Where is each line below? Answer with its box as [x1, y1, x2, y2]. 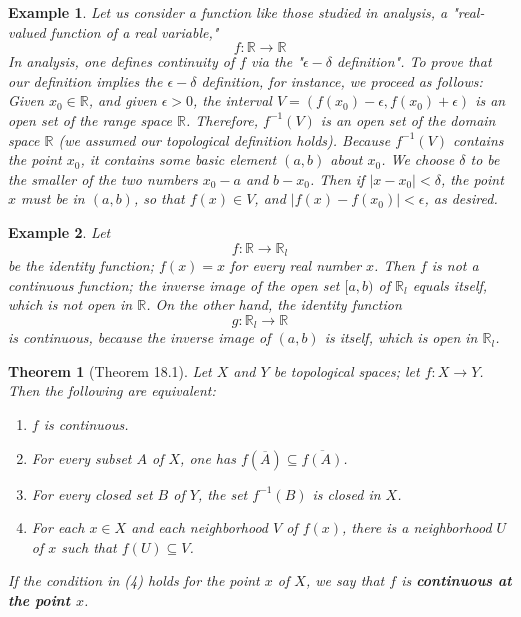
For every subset [31, 447, 132, 468]
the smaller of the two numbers [8, 168, 198, 189]
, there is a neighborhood [342, 517, 492, 538]
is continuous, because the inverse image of [8, 327, 271, 348]
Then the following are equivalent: [8, 380, 216, 401]
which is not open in [8, 294, 133, 315]
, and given [88, 90, 157, 111]
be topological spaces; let [273, 360, 420, 381]
